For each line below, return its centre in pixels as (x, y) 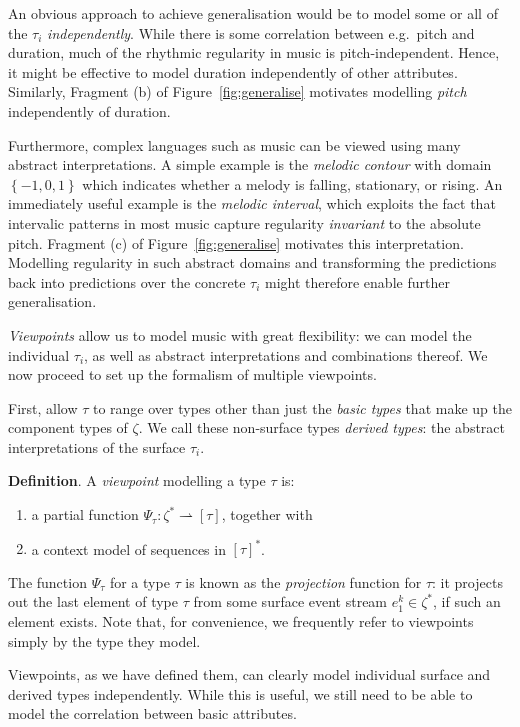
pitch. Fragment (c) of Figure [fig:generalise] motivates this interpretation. (236, 242)
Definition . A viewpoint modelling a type (137, 480)
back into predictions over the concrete (127, 281)
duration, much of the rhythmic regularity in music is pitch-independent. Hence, (254, 52)
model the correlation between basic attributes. (152, 713)
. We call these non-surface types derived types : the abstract (321, 427)
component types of (68, 427)
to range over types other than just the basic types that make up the (302, 407)
